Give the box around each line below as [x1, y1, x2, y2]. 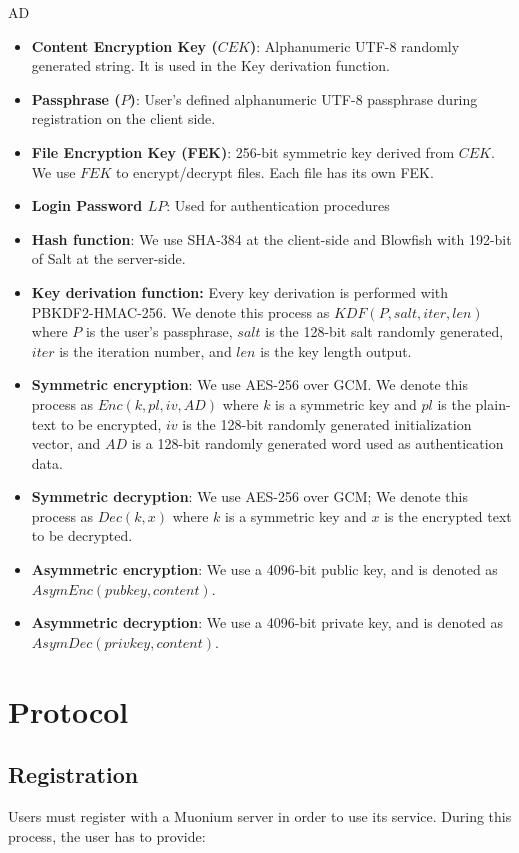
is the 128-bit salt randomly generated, [265, 321, 504, 342]
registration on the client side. [31, 108, 216, 129]
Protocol [8, 690, 129, 731]
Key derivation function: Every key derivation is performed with [31, 281, 449, 302]
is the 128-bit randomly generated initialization [182, 413, 472, 434]
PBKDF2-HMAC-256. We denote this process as [31, 301, 330, 322]
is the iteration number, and [59, 340, 232, 361]
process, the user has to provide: [8, 825, 206, 846]
